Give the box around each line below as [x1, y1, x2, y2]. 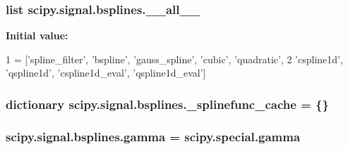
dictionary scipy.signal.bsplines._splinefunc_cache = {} [6, 95, 329, 112]
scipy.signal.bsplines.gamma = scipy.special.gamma [6, 127, 301, 145]
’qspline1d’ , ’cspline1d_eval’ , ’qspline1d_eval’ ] [6, 65, 206, 80]
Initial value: [6, 28, 68, 43]
